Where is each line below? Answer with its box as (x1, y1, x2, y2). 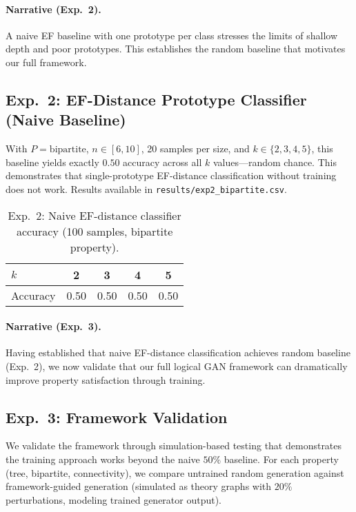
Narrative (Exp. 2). (6, 1, 101, 16)
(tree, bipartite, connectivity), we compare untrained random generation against (6, 465, 344, 480)
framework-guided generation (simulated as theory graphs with (6, 479, 272, 493)
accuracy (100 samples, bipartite (16, 223, 173, 239)
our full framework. (6, 54, 87, 69)
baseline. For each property (224, 451, 339, 466)
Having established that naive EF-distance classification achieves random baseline (6, 345, 350, 360)
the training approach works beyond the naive (6, 451, 200, 466)
